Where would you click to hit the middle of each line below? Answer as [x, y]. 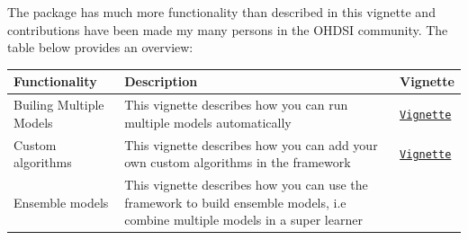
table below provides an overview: [100, 47]
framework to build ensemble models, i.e [235, 202]
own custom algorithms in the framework [238, 162]
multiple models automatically [208, 122]
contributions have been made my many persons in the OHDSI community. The [228, 29]
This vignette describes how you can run [236, 105]
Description [161, 81]
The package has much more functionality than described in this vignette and [221, 12]
